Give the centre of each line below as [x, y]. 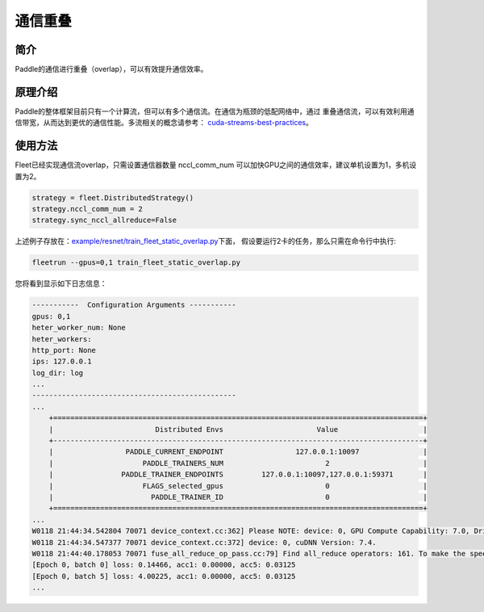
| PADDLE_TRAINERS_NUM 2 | [238, 463]
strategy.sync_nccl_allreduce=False [104, 220]
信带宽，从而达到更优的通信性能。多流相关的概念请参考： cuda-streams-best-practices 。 [164, 123]
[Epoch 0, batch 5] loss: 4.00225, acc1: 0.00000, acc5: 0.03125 [164, 576]
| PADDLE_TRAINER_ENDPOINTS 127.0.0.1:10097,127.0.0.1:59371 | [238, 475]
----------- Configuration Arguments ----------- [134, 305]
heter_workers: [62, 339]
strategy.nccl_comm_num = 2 [87, 209]
